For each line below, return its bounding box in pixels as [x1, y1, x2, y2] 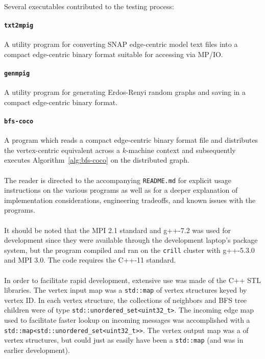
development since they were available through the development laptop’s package [4, 235, 258, 245]
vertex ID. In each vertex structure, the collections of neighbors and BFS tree [4, 294, 247, 305]
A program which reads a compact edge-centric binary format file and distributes [4, 135, 258, 145]
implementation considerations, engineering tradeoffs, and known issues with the [4, 194, 256, 205]
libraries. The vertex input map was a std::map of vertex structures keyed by [4, 285, 247, 295]
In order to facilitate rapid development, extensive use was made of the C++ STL [4, 274, 261, 285]
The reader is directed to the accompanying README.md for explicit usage [4, 174, 232, 185]
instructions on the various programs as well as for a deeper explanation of [4, 185, 238, 195]
